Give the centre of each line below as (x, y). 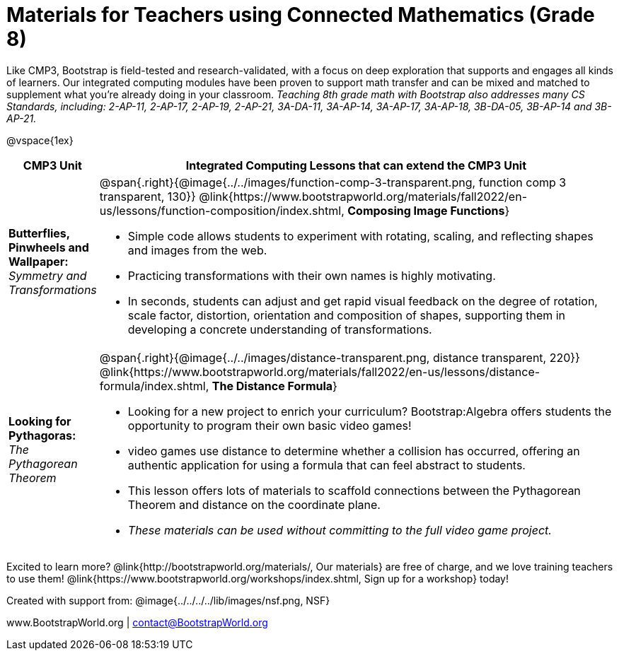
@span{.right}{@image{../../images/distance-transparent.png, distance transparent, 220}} (340, 357)
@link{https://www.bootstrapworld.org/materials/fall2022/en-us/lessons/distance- (320, 371)
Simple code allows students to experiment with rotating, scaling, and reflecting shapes (360, 236)
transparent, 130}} (147, 196)
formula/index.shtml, (154, 386)
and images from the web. (197, 250)
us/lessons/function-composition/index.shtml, (222, 210)
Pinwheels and (49, 247)
